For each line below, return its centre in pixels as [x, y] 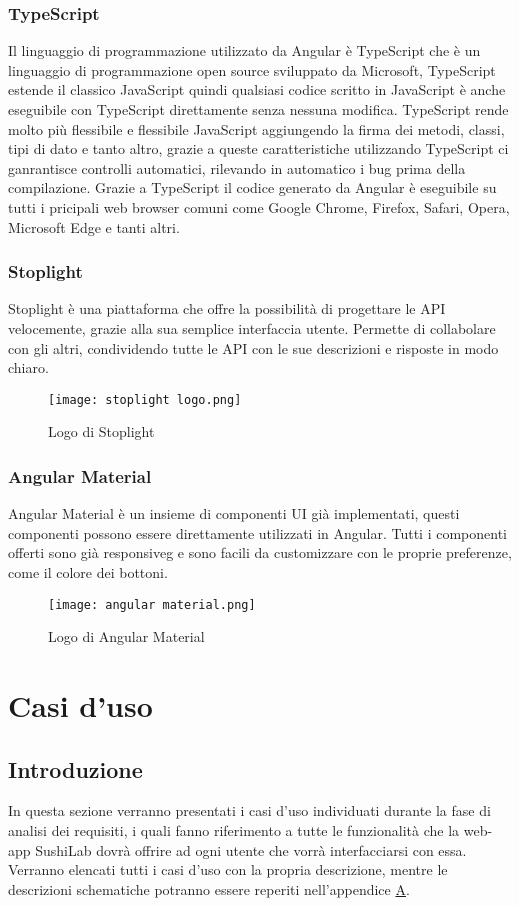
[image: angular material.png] [152, 604]
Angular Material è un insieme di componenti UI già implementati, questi [234, 513]
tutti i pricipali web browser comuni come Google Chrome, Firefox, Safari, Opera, [259, 206]
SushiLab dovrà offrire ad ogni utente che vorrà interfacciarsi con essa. [251, 849]
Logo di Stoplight [101, 431]
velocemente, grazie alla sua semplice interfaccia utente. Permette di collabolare [252, 327]
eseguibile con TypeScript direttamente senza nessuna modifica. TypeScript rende [258, 109]
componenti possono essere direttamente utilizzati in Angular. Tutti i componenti [257, 532]
